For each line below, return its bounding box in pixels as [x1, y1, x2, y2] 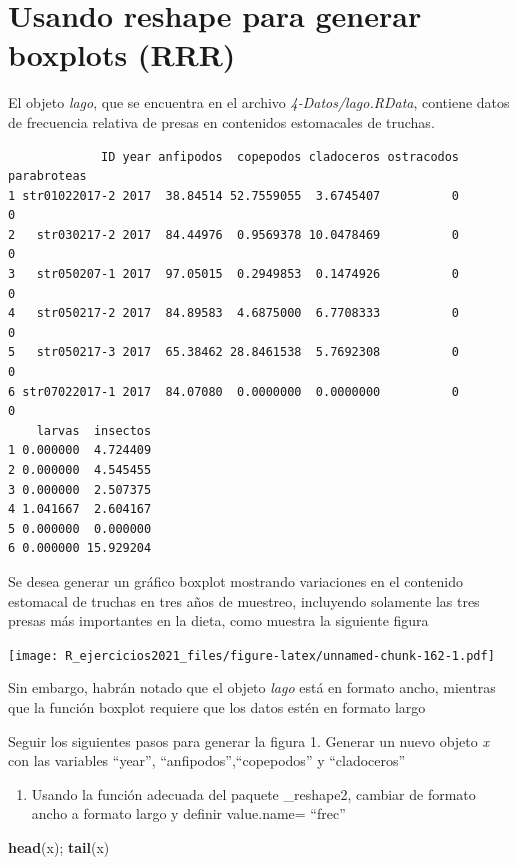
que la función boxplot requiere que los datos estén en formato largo [8, 697, 426, 717]
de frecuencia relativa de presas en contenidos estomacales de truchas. [8, 111, 435, 132]
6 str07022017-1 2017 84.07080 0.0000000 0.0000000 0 [8, 384, 460, 399]
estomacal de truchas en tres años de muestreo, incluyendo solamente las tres [8, 590, 480, 611]
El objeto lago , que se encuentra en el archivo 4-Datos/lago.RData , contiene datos [8, 92, 510, 113]
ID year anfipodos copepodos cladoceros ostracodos [101, 149, 460, 164]
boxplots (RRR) [8, 34, 236, 75]
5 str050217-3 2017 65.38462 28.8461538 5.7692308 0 [8, 345, 460, 360]
